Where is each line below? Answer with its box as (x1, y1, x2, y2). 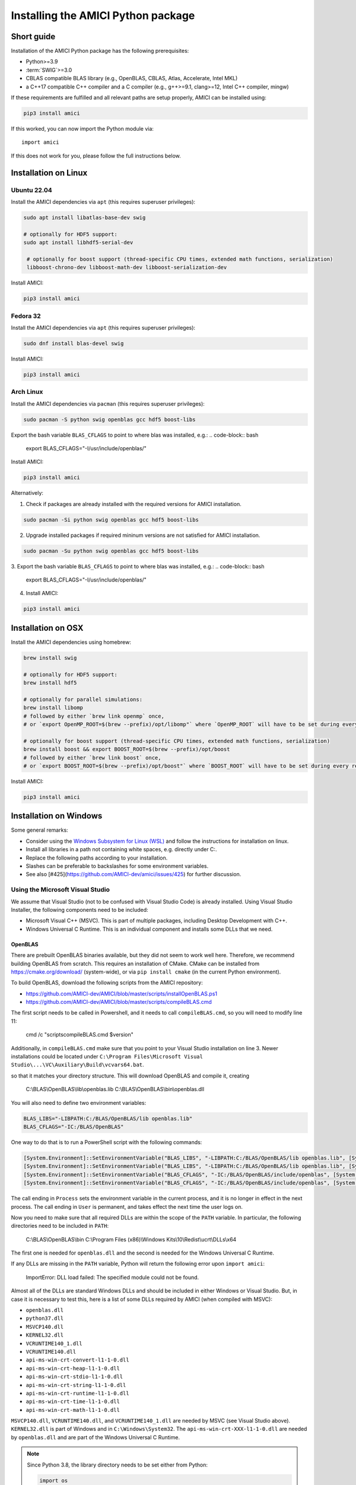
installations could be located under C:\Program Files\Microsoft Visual (11, 1053, 203, 1060)
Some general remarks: (11, 826, 68, 834)
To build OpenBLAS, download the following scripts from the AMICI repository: (11, 979, 203, 986)
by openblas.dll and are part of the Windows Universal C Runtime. (11, 1433, 180, 1440)
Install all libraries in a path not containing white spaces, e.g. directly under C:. (26, 846, 217, 853)
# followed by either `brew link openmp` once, (23, 713, 164, 719)
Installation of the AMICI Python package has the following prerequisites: (11, 48, 189, 55)
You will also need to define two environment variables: (11, 1099, 147, 1106)
